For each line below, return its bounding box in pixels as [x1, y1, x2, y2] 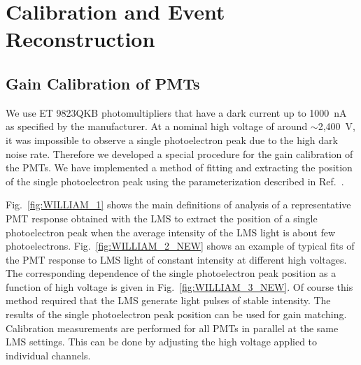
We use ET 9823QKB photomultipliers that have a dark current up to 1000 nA [6, 105, 347, 120]
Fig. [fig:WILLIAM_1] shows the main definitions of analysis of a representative [6, 197, 351, 212]
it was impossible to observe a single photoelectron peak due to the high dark [6, 132, 338, 147]
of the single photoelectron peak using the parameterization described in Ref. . [6, 173, 344, 188]
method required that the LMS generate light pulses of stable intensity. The [6, 293, 331, 308]
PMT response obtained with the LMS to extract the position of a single [6, 210, 318, 225]
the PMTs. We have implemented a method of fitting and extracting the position [6, 160, 353, 175]
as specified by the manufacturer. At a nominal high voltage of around [6, 119, 308, 134]
